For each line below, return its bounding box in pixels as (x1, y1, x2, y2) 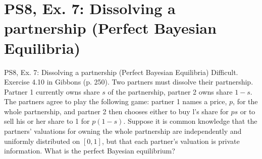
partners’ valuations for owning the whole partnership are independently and (4, 126, 242, 136)
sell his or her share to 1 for (4, 116, 90, 126)
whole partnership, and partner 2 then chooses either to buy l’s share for (4, 106, 229, 116)
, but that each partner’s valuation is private (101, 135, 240, 146)
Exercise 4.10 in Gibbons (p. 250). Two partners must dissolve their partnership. (4, 76, 253, 87)
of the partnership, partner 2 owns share (108, 86, 233, 97)
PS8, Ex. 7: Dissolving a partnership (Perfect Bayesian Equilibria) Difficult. (4, 66, 238, 77)
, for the (233, 96, 258, 107)
